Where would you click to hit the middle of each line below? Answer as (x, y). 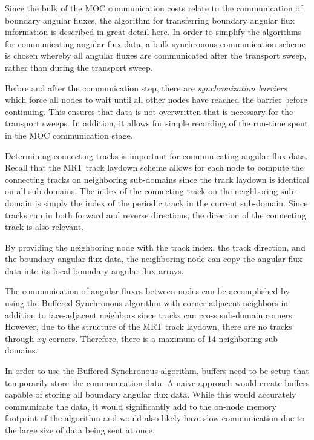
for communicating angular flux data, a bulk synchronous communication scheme (155, 43)
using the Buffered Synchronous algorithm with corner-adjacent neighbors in (147, 303)
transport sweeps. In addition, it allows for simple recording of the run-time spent (156, 123)
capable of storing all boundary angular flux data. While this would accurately (151, 394)
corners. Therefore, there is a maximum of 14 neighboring (155, 338)
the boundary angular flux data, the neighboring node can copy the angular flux (154, 259)
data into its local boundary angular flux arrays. (94, 270)
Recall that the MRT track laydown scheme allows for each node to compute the (154, 167)
